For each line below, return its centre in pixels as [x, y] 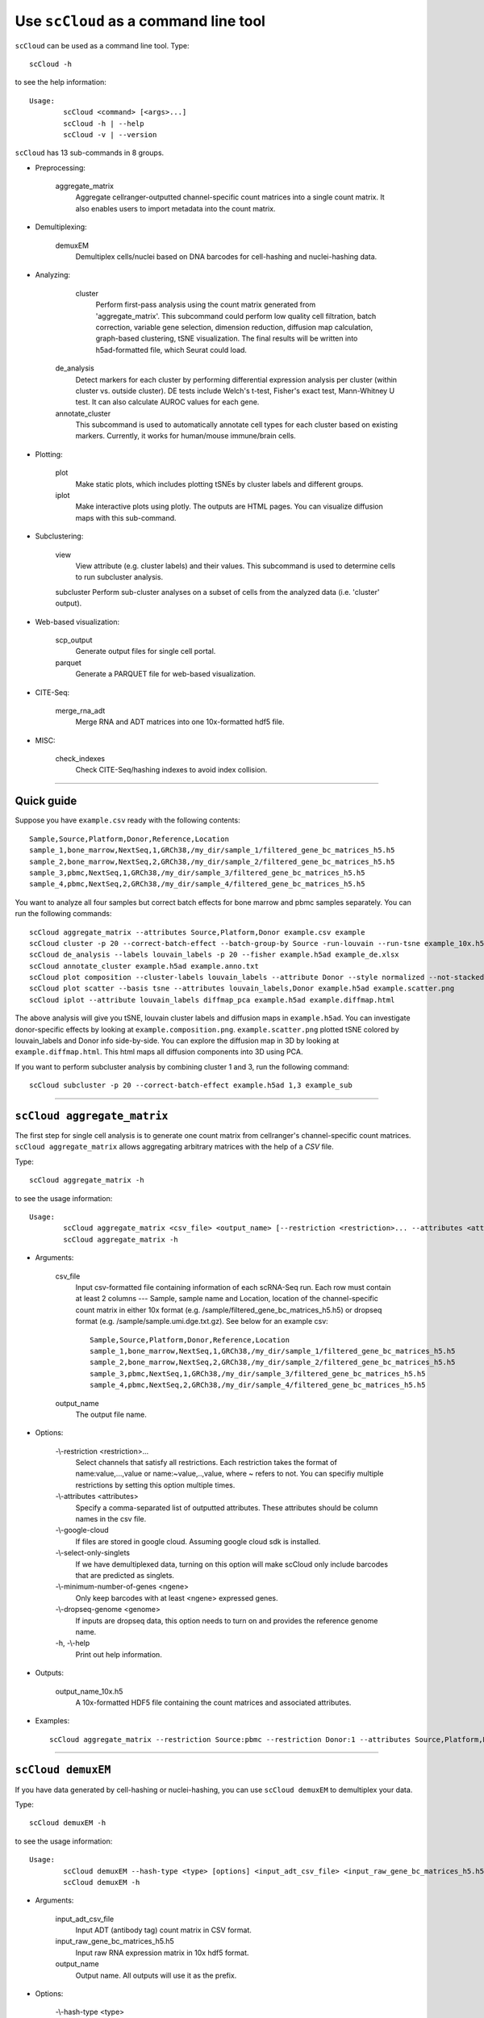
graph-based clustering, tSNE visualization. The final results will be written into [227, 338]
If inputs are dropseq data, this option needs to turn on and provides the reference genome [227, 1620]
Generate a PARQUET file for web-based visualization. [165, 674]
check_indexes [80, 759]
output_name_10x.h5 [89, 1691]
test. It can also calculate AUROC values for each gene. [167, 402]
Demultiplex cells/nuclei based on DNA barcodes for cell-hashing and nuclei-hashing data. [226, 257]
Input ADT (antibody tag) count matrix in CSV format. [163, 1930]
